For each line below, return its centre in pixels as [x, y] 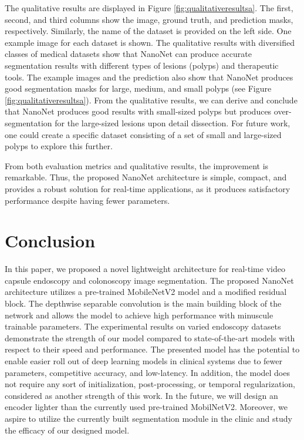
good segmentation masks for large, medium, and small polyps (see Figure [138, 88]
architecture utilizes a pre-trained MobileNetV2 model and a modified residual [146, 292]
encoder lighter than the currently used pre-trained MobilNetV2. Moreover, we [146, 407]
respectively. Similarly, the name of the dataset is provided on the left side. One [148, 31]
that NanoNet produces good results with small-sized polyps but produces [138, 111]
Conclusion [50, 241]
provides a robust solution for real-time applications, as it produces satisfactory [148, 188]
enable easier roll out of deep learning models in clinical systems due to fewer [144, 360]
